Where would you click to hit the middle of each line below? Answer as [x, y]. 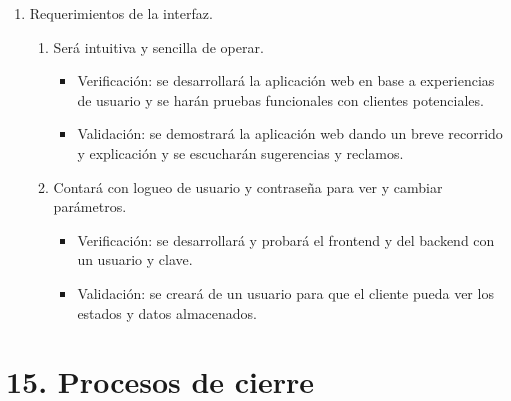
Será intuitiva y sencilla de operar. [158, 46]
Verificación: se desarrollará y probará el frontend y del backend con [286, 239]
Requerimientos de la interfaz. [121, 13]
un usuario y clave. [135, 259]
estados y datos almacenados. [167, 312]
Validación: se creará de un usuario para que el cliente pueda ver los [285, 292]
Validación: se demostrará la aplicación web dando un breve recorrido [290, 133]
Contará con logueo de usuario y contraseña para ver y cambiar [248, 186]
